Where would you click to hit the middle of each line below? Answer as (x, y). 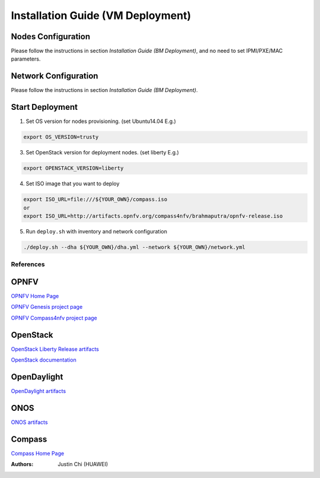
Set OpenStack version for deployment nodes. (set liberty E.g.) (102, 153)
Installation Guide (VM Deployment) (101, 15)
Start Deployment (44, 107)
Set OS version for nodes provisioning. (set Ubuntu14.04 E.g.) (101, 121)
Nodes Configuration (51, 37)
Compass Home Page (38, 453)
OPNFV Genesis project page (47, 307)
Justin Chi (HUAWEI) (83, 464)
